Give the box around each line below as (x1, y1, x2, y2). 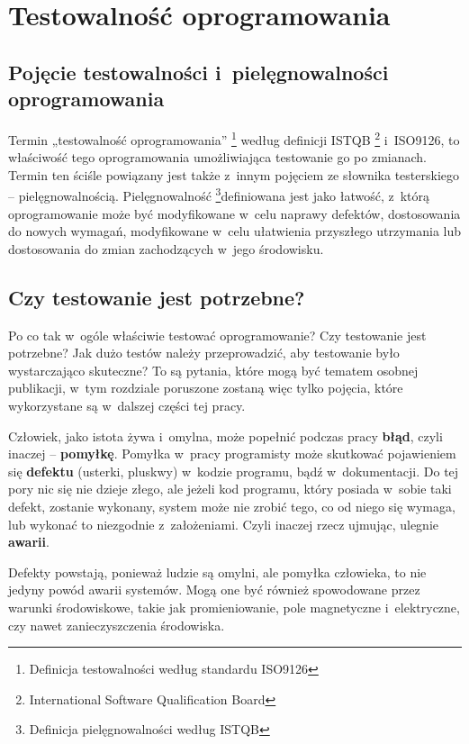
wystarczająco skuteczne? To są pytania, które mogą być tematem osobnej (8, 360, 419, 379)
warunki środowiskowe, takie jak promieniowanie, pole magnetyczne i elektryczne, (8, 597, 460, 616)
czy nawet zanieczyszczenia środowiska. (8, 615, 225, 634)
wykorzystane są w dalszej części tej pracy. (8, 396, 246, 415)
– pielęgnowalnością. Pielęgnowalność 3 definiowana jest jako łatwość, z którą (8, 184, 430, 205)
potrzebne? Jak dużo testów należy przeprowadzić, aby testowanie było (8, 343, 400, 362)
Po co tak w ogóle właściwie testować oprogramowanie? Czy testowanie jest (8, 325, 427, 344)
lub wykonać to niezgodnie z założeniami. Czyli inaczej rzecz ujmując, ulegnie (8, 514, 438, 533)
